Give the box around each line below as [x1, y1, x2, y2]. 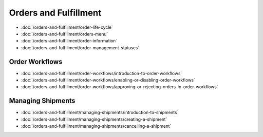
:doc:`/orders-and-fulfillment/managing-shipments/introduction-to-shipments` [21, 110, 179, 116]
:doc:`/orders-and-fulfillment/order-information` [21, 38, 117, 44]
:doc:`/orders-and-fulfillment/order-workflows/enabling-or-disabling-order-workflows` [21, 77, 195, 83]
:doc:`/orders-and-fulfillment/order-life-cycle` [21, 24, 113, 30]
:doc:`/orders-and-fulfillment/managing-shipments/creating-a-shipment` [21, 116, 168, 122]
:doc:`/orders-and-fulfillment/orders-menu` [21, 31, 108, 37]
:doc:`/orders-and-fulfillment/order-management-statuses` [21, 44, 140, 51]
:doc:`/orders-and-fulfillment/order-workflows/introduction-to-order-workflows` [21, 70, 182, 76]
